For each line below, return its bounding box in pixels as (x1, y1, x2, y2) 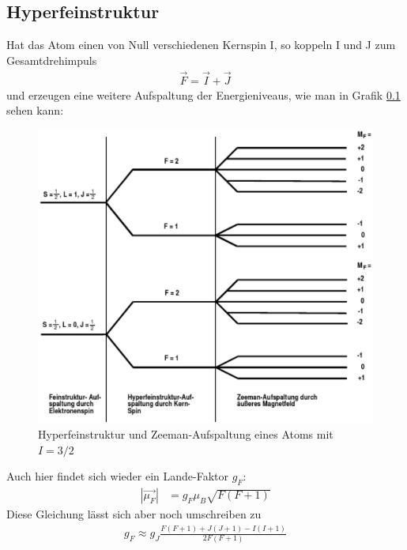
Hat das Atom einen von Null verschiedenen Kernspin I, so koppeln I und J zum (6, 36, 396, 53)
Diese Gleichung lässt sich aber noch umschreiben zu (6, 506, 262, 522)
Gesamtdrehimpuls (6, 51, 97, 68)
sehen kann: (6, 102, 64, 119)
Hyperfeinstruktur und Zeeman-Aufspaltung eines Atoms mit (38, 426, 334, 443)
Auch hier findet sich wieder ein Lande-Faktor (6, 468, 228, 484)
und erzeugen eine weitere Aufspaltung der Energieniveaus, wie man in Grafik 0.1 (6, 86, 401, 103)
